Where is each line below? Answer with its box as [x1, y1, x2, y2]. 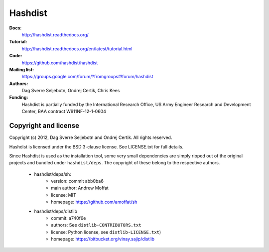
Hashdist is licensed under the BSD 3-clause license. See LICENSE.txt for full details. [9, 143, 184, 149]
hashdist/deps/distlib [34, 208, 77, 214]
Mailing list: [9, 66, 34, 72]
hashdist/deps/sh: [34, 171, 72, 177]
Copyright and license [9, 122, 80, 130]
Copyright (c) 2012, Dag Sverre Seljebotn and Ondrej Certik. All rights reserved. [9, 134, 172, 140]
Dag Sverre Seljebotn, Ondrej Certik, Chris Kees [21, 88, 120, 94]
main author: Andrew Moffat [51, 185, 109, 191]
